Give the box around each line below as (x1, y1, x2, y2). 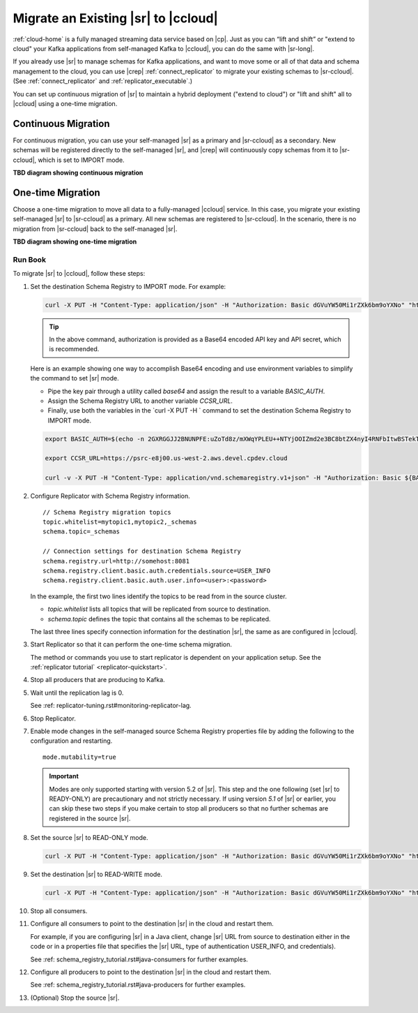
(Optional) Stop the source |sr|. (30, 993, 120, 1002)
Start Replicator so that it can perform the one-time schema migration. (30, 640, 233, 649)
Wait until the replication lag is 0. (30, 688, 124, 697)
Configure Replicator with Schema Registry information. (30, 492, 191, 501)
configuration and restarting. (30, 737, 113, 745)
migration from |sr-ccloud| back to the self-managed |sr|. (13, 224, 178, 233)
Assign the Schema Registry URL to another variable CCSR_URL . (47, 397, 233, 405)
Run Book (13, 255, 47, 265)
